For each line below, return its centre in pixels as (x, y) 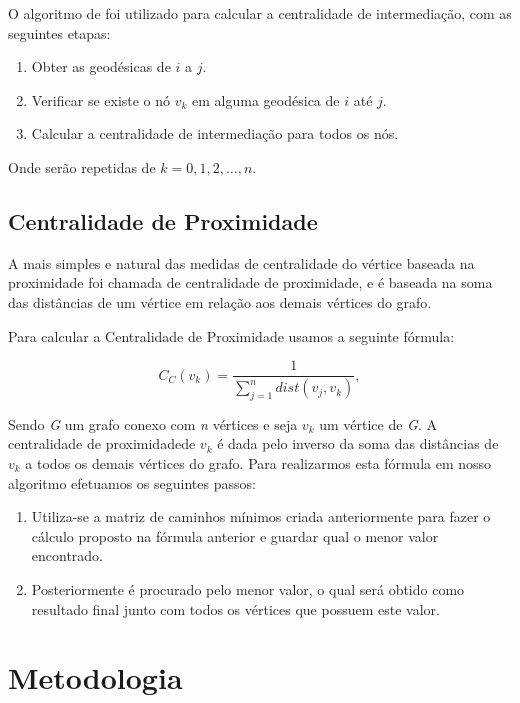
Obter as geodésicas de (101, 66)
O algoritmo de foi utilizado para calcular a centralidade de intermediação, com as (260, 13)
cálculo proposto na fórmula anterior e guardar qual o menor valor (235, 535)
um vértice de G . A (378, 423)
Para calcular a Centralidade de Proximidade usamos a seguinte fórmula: (231, 335)
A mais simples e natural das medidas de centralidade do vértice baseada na (241, 262)
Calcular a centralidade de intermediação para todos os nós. (215, 133)
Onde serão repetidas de (82, 166)
